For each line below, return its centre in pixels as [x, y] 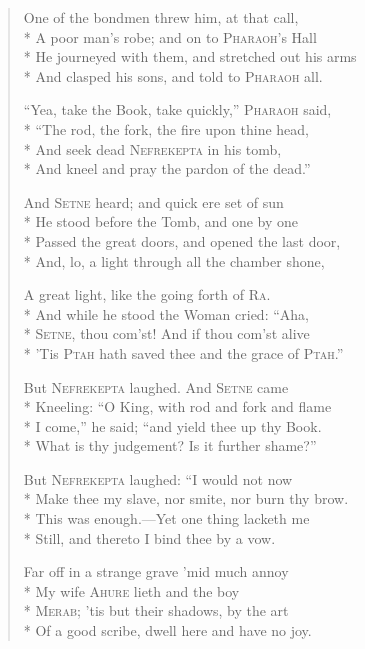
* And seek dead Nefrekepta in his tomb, [152, 148]
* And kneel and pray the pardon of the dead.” [167, 168]
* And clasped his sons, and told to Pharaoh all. [173, 75]
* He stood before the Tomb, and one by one [161, 221]
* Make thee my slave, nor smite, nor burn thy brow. [186, 498]
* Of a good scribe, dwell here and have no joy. [167, 630]
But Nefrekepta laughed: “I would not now [158, 478]
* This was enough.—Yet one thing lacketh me [166, 518]
